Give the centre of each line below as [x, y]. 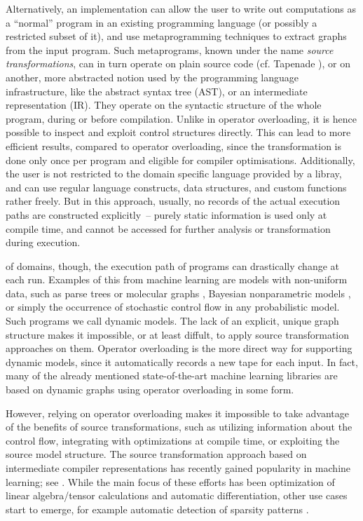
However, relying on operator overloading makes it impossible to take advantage [178, 413]
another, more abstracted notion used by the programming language [152, 77]
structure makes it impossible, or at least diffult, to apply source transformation [177, 334]
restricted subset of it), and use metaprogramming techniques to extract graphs [176, 36]
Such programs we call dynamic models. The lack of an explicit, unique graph [172, 321]
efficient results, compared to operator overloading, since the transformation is [173, 146]
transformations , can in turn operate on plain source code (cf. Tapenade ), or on [178, 63]
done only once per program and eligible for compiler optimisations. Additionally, [180, 160]
